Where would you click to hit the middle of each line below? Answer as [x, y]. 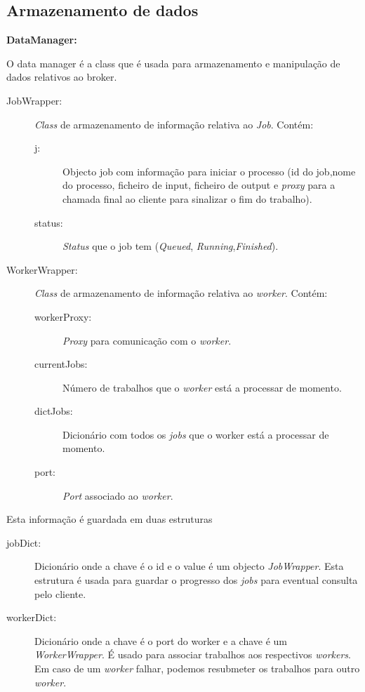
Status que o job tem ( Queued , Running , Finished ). [171, 246]
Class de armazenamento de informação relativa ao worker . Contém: [181, 293]
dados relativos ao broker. [62, 77]
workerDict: [32, 617]
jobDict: [24, 542]
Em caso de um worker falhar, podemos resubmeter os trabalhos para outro [197, 668]
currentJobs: [61, 364]
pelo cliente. [60, 593]
